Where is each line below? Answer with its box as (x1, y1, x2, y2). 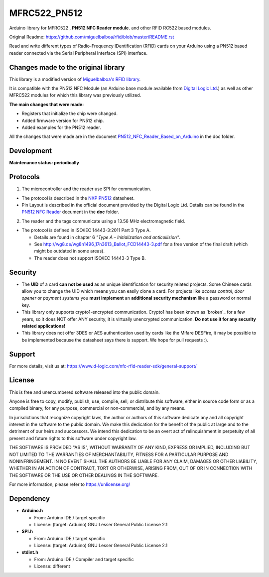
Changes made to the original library (9, 63, 125, 72)
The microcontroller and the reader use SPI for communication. (21, 186, 151, 192)
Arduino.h (21, 508, 43, 514)
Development (9, 147, 52, 155)
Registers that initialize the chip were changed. (21, 111, 118, 116)
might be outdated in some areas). (34, 248, 105, 254)
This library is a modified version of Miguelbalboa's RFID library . (9, 76, 141, 82)
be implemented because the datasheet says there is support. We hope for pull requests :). (21, 337, 209, 343)
